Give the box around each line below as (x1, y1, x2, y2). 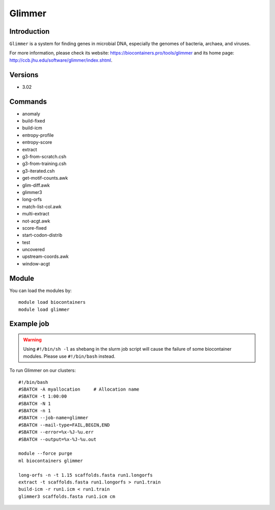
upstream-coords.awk (22, 253, 69, 260)
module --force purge (18, 451, 72, 456)
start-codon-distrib (22, 232, 63, 238)
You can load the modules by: (9, 287, 72, 294)
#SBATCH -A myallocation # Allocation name (18, 386, 140, 392)
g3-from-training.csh (22, 161, 67, 167)
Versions (9, 70, 39, 79)
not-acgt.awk (22, 217, 50, 224)
